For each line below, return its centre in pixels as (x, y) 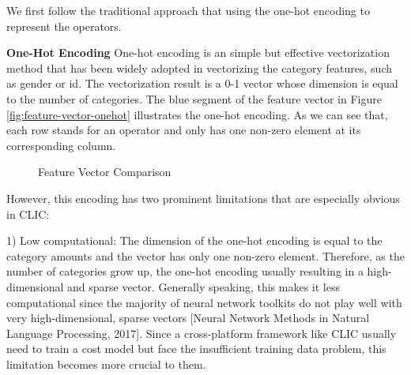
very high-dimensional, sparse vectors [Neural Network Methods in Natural (188, 318)
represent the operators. (64, 26)
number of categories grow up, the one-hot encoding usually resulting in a (185, 271)
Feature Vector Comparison (105, 172)
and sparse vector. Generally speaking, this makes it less (204, 286)
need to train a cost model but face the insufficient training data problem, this (196, 349)
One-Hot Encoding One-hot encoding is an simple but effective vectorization (198, 52)
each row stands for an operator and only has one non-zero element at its (184, 130)
